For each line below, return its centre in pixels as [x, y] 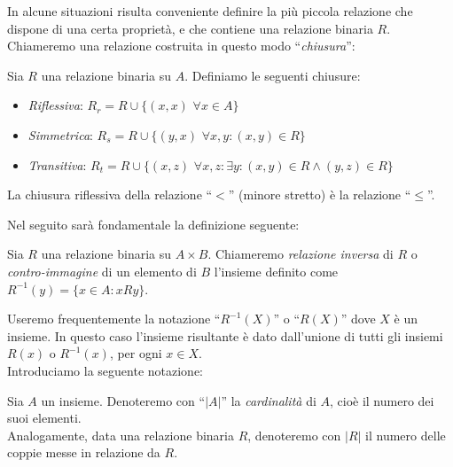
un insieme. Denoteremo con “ [123, 400]
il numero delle [406, 435]
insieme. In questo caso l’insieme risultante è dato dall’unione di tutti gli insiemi [225, 335]
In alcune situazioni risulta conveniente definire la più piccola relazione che [210, 11]
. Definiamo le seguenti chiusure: [273, 75]
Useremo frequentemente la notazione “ [114, 319]
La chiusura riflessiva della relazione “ [110, 195]
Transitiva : [57, 164]
